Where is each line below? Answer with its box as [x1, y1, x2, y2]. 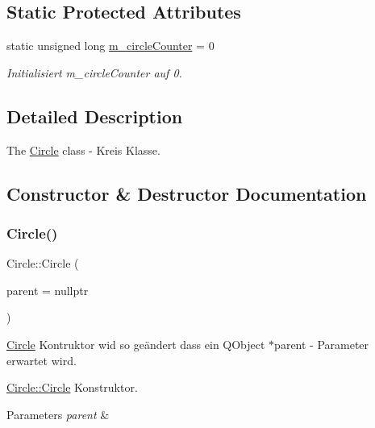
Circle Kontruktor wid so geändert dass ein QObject [6, 335, 265, 352]
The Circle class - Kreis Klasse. [6, 141, 160, 158]
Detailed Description [6, 103, 183, 128]
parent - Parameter [274, 335, 369, 352]
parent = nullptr [6, 281, 89, 298]
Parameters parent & [6, 405, 110, 422]
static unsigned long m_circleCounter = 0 [6, 37, 215, 54]
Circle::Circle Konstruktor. [6, 379, 138, 396]
